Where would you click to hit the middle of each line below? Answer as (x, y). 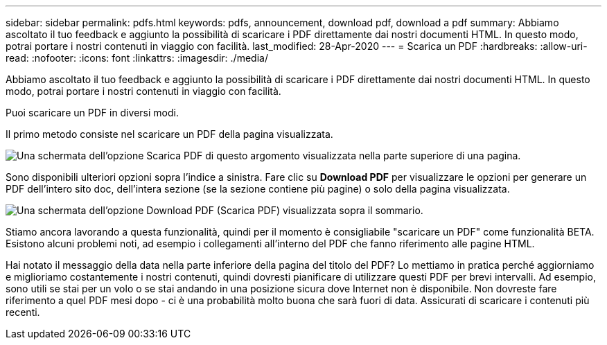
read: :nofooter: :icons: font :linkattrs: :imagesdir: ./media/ (137, 58)
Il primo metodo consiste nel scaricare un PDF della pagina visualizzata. (169, 134)
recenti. (23, 312)
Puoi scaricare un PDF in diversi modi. (92, 113)
